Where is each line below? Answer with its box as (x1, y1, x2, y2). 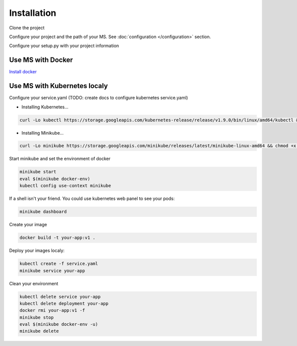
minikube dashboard (19, 209, 67, 215)
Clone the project (9, 25, 45, 31)
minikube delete (19, 328, 59, 334)
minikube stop (19, 314, 54, 320)
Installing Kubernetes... (21, 104, 69, 110)
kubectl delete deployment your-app (19, 300, 109, 306)
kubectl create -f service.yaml (19, 261, 99, 267)
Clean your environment (9, 280, 58, 287)
